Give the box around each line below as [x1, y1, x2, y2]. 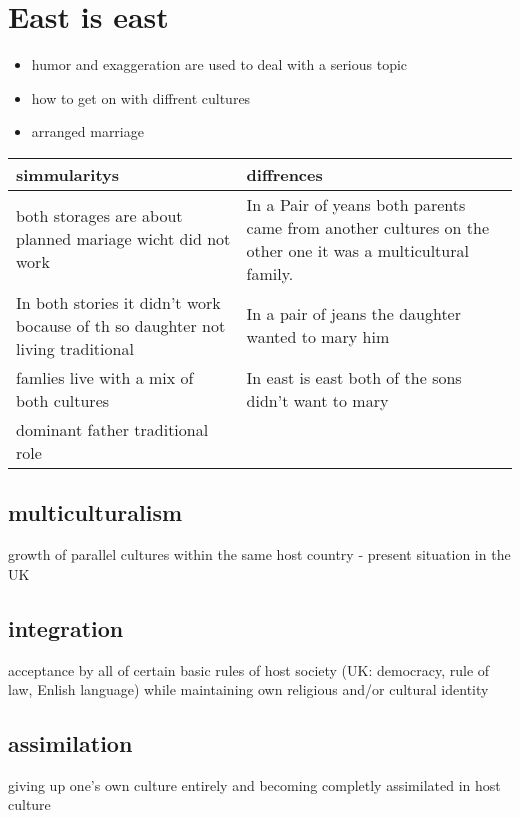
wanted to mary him [246, 325, 390, 349]
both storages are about [16, 204, 183, 228]
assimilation [8, 728, 133, 759]
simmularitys [16, 162, 120, 186]
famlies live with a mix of [16, 365, 194, 389]
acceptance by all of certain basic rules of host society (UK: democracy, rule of [8, 659, 490, 680]
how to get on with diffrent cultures [31, 87, 251, 108]
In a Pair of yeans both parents [246, 192, 466, 216]
